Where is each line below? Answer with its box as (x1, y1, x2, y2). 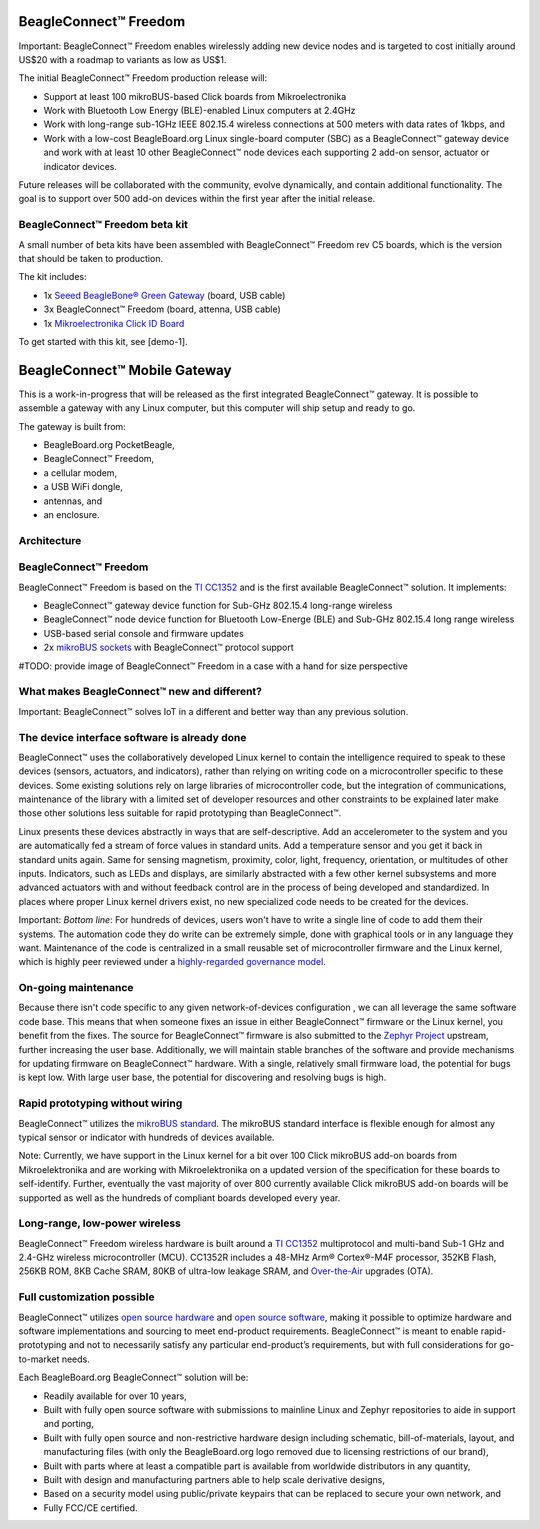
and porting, (43, 1418, 94, 1430)
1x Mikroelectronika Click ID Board (43, 317, 185, 329)
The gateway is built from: (18, 420, 127, 432)
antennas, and (43, 495, 103, 507)
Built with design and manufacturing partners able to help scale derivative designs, (43, 1473, 385, 1485)
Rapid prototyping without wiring (18, 1096, 183, 1110)
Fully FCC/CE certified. (43, 1501, 139, 1514)
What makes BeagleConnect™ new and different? (18, 685, 262, 699)
